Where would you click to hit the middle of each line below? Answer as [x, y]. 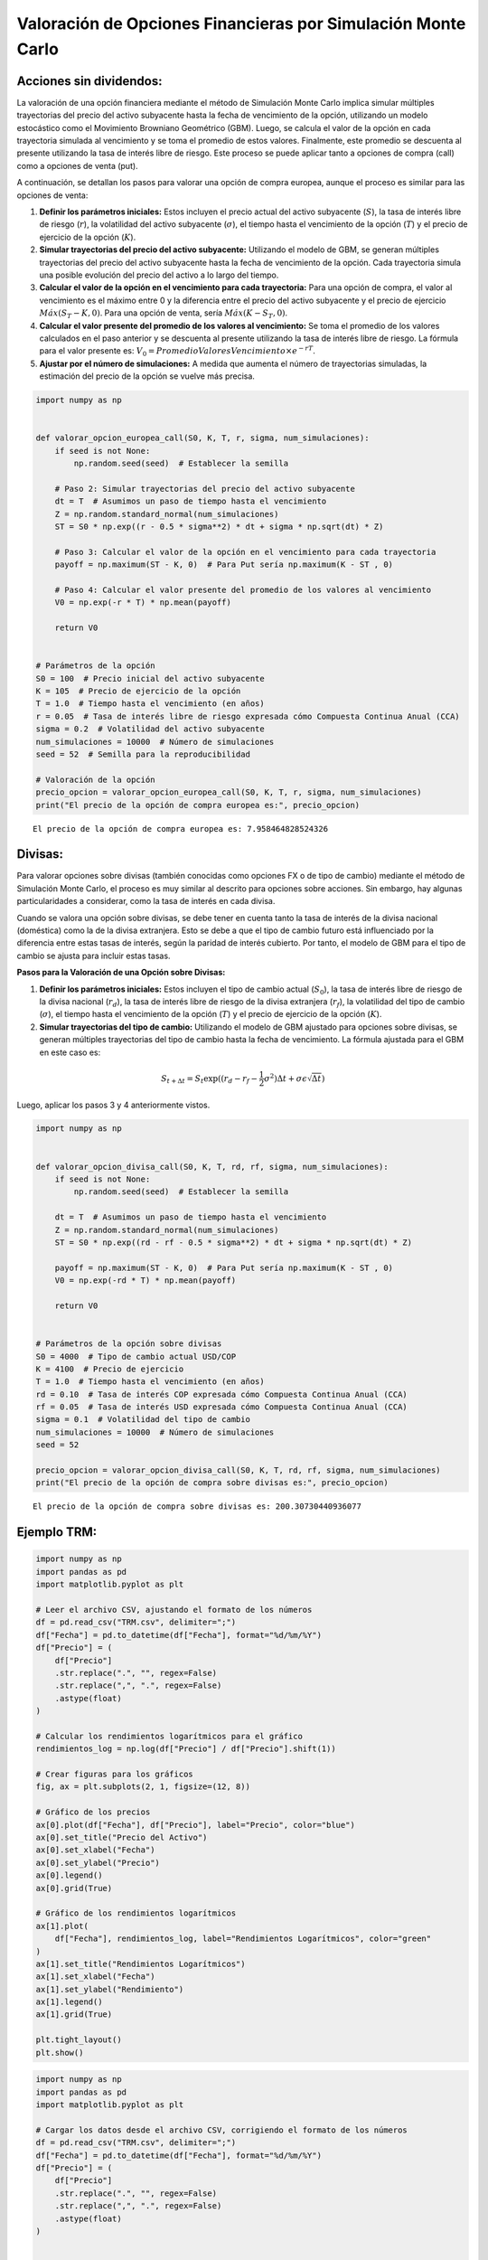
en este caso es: [70, 1052]
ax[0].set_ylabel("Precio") [98, 1863]
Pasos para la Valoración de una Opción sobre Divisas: [121, 973]
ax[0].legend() [69, 1875]
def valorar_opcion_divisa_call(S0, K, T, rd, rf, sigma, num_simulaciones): [212, 1167]
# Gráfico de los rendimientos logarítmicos [136, 1913]
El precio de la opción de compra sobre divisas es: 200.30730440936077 [197, 1507]
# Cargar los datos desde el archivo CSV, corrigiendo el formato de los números [222, 2130]
